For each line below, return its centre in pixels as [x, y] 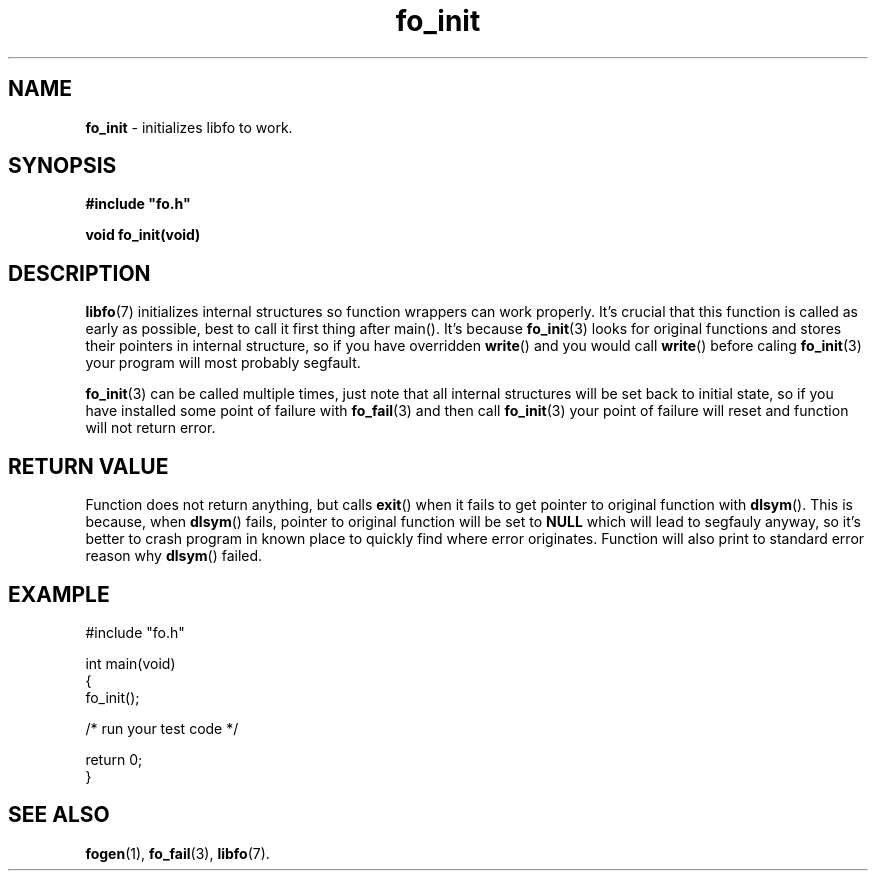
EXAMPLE [59, 594]
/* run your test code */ [162, 728]
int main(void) [130, 663]
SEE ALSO [59, 815]
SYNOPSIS [62, 166]
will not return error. [150, 428]
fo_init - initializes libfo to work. [189, 127]
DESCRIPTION [79, 273]
